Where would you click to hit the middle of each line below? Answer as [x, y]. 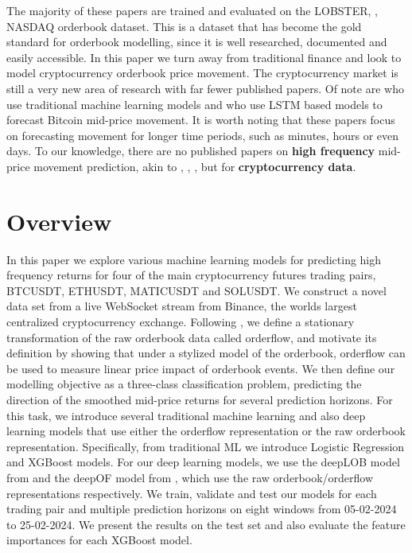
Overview [59, 221]
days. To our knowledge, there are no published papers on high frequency [191, 151]
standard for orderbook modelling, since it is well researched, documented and [197, 42]
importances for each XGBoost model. [99, 540]
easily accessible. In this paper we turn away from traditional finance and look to [204, 57]
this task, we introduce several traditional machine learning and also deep [186, 415]
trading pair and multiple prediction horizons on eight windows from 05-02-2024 [202, 509]
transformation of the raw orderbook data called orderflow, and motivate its [192, 337]
